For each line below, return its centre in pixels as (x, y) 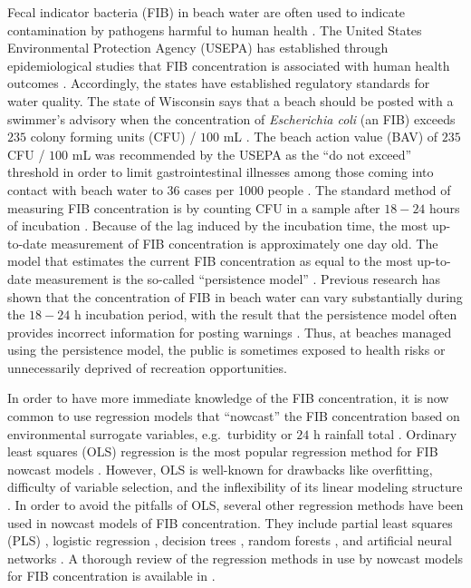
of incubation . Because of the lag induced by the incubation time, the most (218, 225)
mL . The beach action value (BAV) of (331, 137)
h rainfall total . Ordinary (385, 433)
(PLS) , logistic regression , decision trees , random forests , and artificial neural (230, 540)
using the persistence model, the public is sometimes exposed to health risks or (226, 350)
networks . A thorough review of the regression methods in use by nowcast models (235, 558)
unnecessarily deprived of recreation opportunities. (147, 367)
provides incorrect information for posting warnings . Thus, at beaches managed (230, 332)
